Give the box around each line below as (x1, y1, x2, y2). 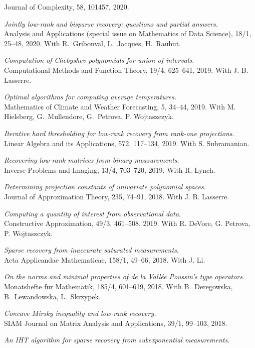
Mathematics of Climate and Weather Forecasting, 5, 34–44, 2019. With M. (4, 101, 236, 111)
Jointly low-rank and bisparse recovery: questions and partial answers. (4, 18, 218, 29)
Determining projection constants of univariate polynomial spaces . (4, 181, 206, 192)
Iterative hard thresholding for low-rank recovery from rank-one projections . (4, 128, 234, 138)
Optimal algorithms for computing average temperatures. (4, 91, 177, 102)
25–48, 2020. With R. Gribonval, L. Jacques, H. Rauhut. (4, 38, 181, 48)
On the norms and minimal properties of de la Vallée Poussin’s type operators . (4, 271, 244, 282)
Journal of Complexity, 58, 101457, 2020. (4, 2, 129, 12)
